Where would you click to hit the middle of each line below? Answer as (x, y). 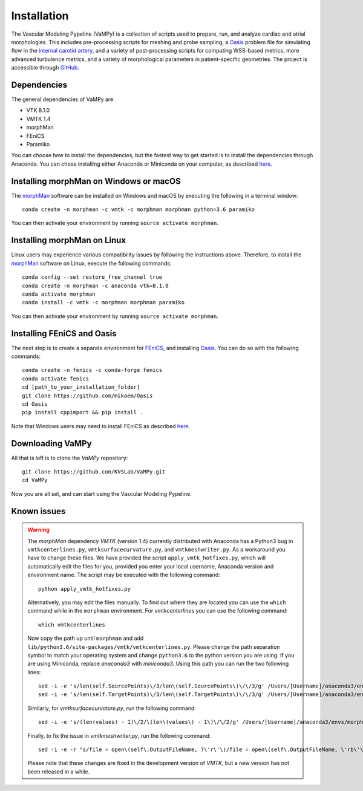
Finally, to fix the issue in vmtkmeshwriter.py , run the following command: (119, 735)
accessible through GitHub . (45, 68)
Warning (38, 530)
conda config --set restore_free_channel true (92, 277)
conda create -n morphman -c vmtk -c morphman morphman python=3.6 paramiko (139, 210)
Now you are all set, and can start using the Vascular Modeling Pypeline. (101, 493)
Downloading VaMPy (51, 444)
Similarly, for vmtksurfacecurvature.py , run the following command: (112, 708)
